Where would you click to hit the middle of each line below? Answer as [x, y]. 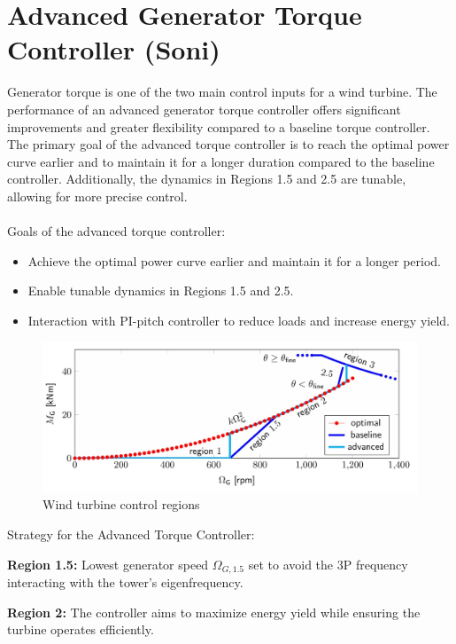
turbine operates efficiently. [81, 629]
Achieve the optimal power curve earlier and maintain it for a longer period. [234, 260]
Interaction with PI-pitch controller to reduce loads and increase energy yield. [239, 320]
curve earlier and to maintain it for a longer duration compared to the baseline [221, 161]
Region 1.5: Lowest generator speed [108, 564]
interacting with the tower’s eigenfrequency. [125, 582]
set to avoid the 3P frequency [328, 564]
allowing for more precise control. [97, 196]
